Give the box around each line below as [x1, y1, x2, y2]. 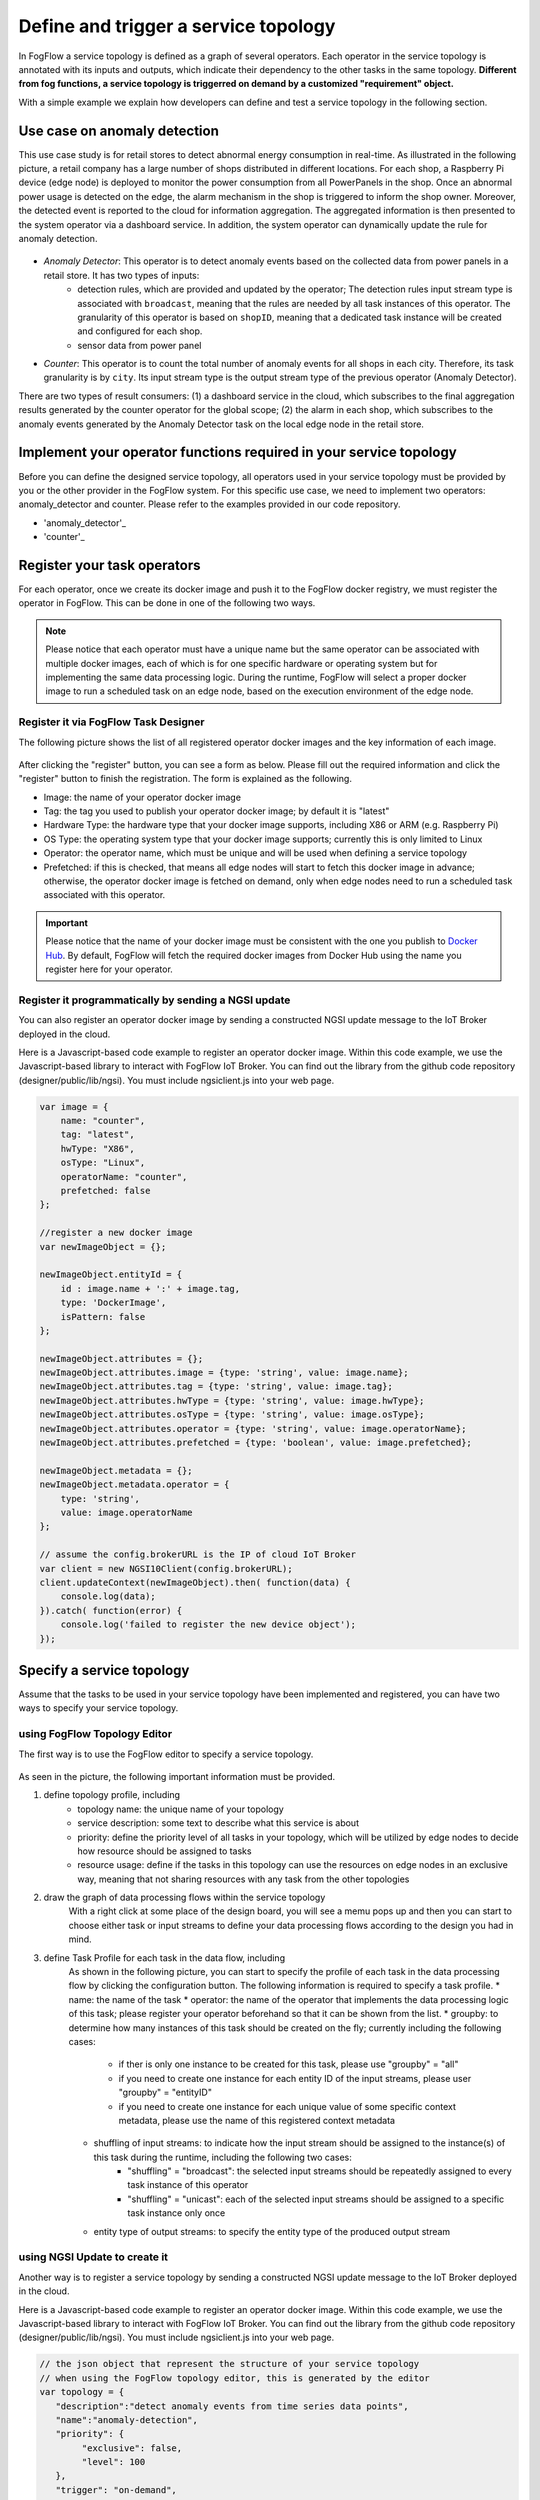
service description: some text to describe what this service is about [77, 1817, 360, 1829]
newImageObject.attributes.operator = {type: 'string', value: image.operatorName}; [39, 1423, 467, 1434]
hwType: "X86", [60, 1143, 135, 1154]
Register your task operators [18, 556, 201, 574]
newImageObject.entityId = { [39, 1269, 183, 1280]
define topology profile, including [43, 1789, 180, 1801]
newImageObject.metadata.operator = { [39, 1479, 230, 1490]
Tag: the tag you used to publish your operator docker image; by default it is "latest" [43, 805, 390, 817]
